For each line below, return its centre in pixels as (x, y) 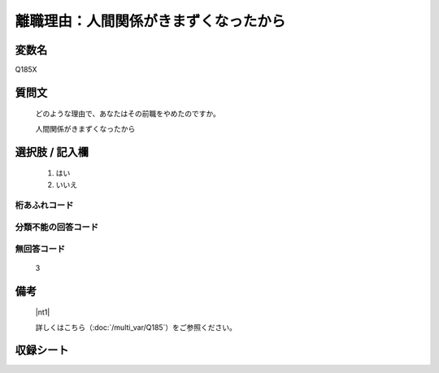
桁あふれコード (44, 206)
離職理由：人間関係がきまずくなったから (150, 21)
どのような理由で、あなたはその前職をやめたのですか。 (128, 114)
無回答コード (40, 249)
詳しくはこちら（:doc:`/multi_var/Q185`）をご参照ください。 (136, 327)
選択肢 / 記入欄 (52, 152)
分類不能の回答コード (57, 227)
